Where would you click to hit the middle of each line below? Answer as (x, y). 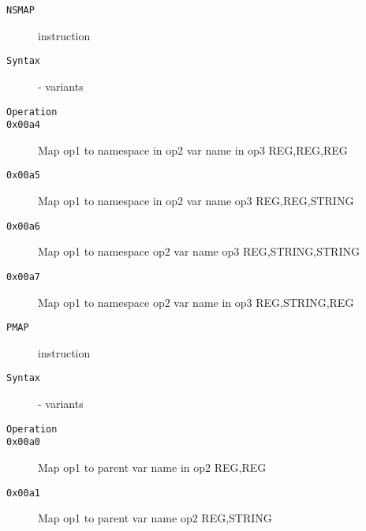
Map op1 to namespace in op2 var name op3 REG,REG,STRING (196, 201)
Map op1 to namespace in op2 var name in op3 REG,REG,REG (193, 150)
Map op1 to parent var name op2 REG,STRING (155, 518)
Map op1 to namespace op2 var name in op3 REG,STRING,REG (196, 302)
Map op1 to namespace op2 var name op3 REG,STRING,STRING (199, 251)
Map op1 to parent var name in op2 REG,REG (152, 467)
